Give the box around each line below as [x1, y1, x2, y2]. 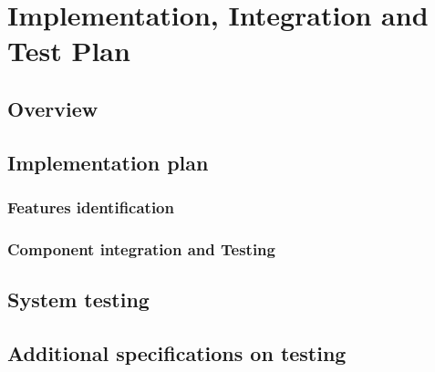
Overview [7, 94, 98, 122]
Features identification [7, 196, 174, 219]
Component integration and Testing [7, 237, 275, 260]
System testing [7, 285, 150, 314]
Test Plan [7, 32, 130, 69]
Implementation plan [7, 148, 209, 176]
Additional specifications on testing [7, 338, 347, 367]
